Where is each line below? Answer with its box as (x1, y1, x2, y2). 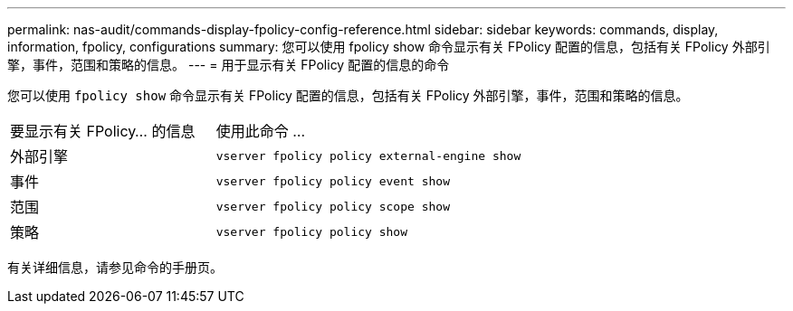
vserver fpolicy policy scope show (215, 199, 450, 213)
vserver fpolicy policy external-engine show (215, 148, 521, 163)
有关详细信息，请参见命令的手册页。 (7, 259, 223, 275)
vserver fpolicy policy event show (215, 174, 450, 188)
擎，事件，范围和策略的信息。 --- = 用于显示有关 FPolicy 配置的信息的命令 (7, 57, 450, 72)
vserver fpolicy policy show (215, 224, 408, 239)
